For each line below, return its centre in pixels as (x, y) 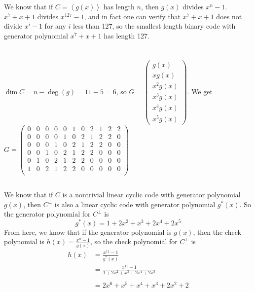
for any (55, 26)
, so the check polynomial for (134, 241)
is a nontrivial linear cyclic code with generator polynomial (151, 194)
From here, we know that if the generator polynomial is (88, 232)
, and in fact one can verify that (132, 16)
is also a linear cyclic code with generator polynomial (135, 204)
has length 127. (127, 35)
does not (229, 16)
